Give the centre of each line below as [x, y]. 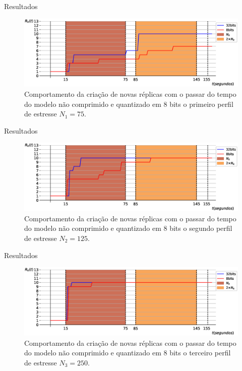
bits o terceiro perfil [200, 353]
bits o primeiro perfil [201, 104]
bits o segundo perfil [201, 228]
